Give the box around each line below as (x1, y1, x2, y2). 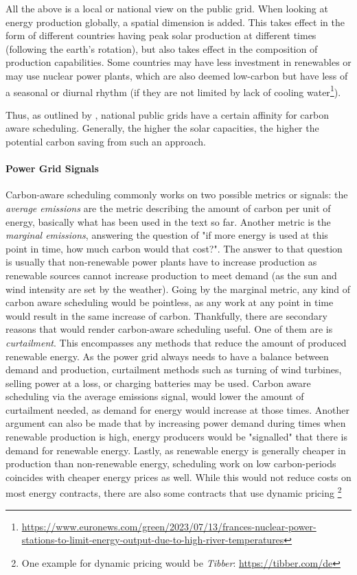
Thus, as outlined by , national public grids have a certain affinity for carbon (5, 107, 329, 121)
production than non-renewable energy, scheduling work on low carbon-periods (5, 456, 336, 471)
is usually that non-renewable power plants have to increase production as (5, 255, 317, 269)
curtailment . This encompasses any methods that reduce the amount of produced (5, 335, 347, 349)
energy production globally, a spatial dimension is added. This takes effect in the (5, 14, 345, 29)
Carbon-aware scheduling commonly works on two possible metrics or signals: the (5, 187, 348, 202)
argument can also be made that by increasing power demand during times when (5, 416, 346, 430)
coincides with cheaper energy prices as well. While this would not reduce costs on (5, 469, 352, 484)
